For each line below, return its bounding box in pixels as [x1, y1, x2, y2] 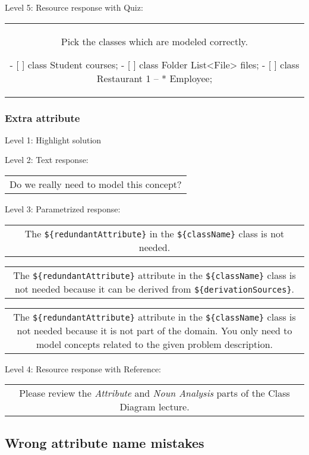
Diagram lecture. [119, 400, 190, 414]
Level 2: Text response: [5, 153, 89, 166]
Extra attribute [5, 110, 80, 125]
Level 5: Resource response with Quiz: [5, 1, 143, 13]
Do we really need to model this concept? [10, 177, 182, 191]
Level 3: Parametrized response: [5, 203, 121, 215]
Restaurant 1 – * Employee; [96, 71, 213, 85]
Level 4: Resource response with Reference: [5, 362, 161, 375]
